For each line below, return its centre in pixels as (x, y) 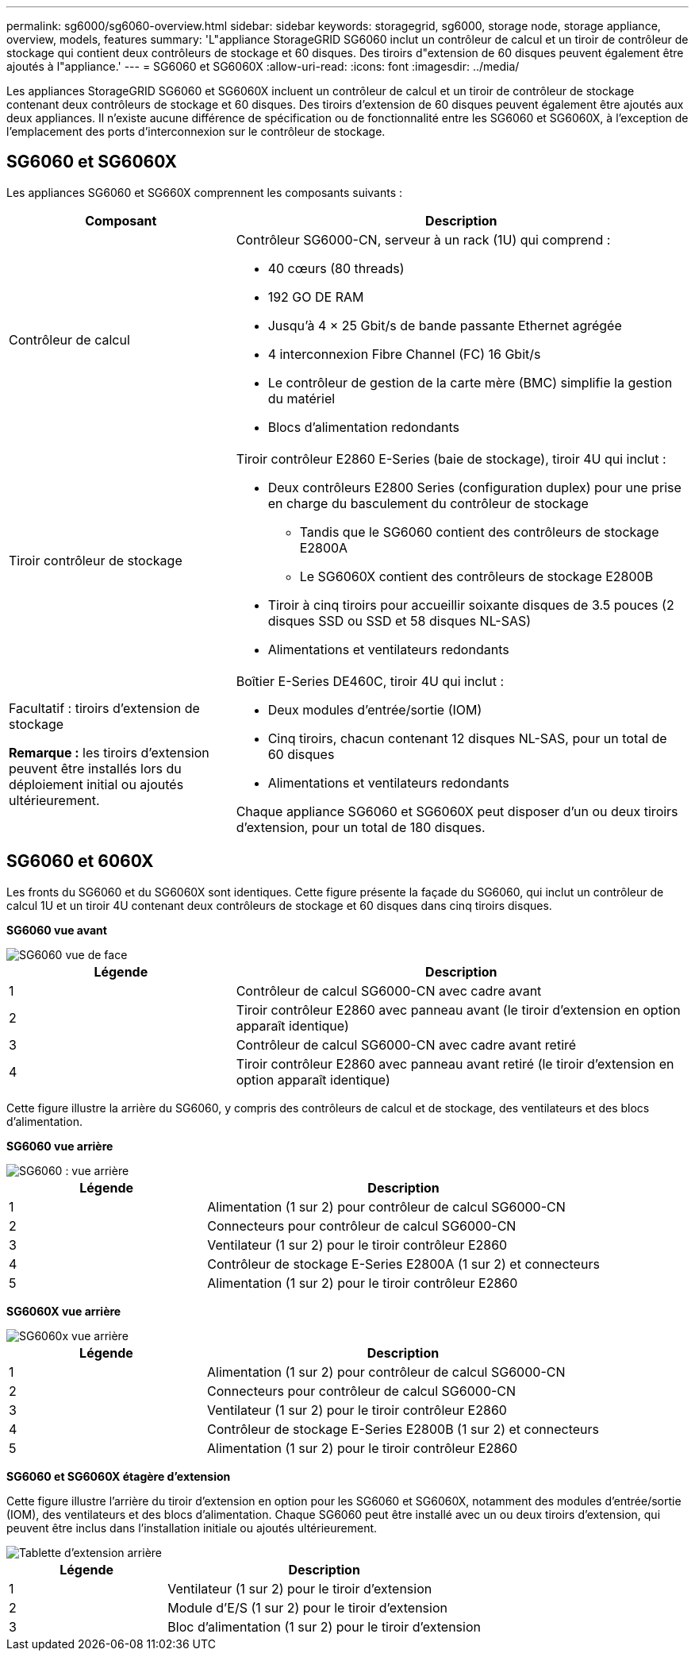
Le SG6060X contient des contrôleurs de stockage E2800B (476, 576)
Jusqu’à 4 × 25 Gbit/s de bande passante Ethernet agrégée (445, 325)
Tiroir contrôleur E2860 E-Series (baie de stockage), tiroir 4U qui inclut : (451, 459)
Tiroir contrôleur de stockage (96, 560)
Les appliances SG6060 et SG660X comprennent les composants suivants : (205, 192)
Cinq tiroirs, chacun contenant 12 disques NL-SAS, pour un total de (467, 738)
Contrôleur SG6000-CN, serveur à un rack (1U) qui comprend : (423, 239)
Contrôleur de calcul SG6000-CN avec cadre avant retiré (406, 1044)
